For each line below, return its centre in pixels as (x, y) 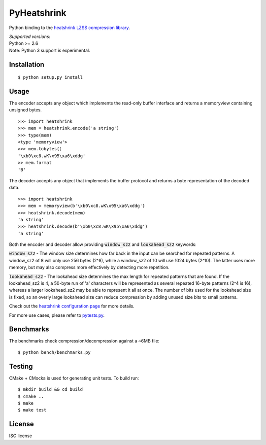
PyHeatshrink (38, 13)
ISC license (20, 436)
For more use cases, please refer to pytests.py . (57, 315)
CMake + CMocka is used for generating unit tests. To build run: (74, 378)
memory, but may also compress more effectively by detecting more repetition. (89, 267)
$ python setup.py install (50, 77)
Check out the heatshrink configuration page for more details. (72, 306)
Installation (27, 64)
